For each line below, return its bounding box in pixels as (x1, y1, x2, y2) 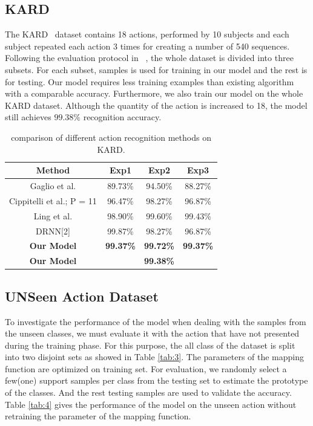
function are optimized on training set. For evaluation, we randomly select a (5, 362, 287, 375)
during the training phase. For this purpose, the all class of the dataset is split (5, 338, 295, 351)
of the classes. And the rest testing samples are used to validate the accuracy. (5, 386, 292, 399)
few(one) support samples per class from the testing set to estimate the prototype (5, 374, 308, 387)
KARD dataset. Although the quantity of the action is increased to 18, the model (5, 98, 308, 111)
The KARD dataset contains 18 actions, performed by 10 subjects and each (5, 28, 289, 40)
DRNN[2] (36, 224, 70, 237)
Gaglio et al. (30, 179, 76, 192)
